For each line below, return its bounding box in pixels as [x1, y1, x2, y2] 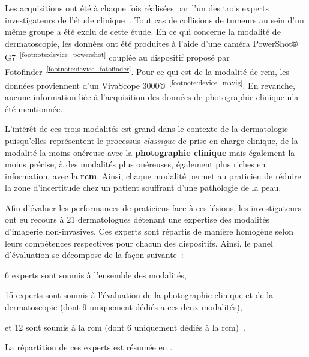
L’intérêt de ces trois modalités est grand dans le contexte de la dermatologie [5, 122, 289, 135]
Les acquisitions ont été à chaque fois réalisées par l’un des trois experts [5, 2, 269, 14]
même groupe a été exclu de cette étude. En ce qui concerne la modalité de [5, 25, 281, 38]
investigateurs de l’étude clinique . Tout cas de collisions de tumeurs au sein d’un [5, 13, 304, 26]
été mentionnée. [5, 102, 63, 115]
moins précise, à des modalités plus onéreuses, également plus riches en [5, 158, 266, 170]
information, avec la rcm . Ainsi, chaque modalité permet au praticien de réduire [5, 169, 301, 182]
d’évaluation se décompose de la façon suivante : [5, 248, 184, 261]
